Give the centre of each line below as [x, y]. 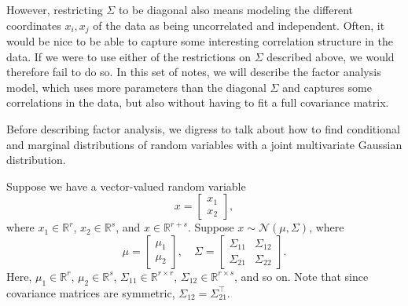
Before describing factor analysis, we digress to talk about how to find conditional [203, 129]
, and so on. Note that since [301, 276]
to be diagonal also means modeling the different [236, 9]
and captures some [327, 87]
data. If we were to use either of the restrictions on [129, 56]
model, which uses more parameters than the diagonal [136, 87]
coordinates [34, 25]
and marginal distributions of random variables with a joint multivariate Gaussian [204, 144]
